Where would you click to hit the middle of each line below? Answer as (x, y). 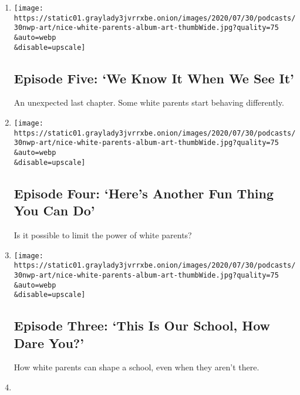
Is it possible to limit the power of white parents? (103, 234)
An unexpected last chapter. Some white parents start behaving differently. (149, 102)
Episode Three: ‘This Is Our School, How (142, 325)
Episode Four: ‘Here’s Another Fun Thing (144, 193)
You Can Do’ (54, 210)
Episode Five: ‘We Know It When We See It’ (154, 78)
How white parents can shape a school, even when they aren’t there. (136, 367)
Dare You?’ (49, 342)
